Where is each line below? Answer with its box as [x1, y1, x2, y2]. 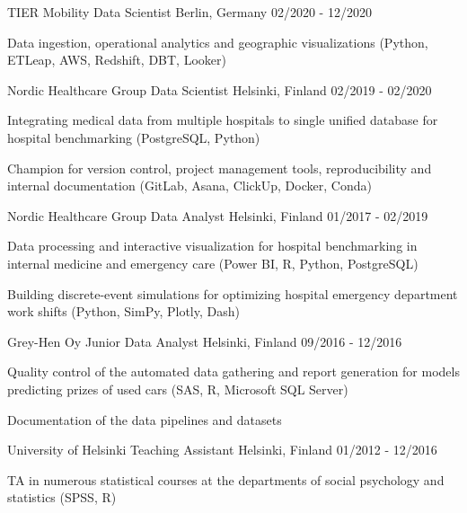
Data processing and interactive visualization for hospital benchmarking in [7, 236, 418, 255]
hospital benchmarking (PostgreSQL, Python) [7, 128, 260, 146]
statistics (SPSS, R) [7, 488, 117, 507]
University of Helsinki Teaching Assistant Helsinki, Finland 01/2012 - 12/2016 [7, 440, 437, 459]
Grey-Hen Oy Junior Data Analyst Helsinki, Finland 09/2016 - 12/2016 [7, 332, 402, 350]
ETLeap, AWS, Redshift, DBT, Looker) [7, 50, 226, 69]
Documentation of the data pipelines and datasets [7, 410, 282, 429]
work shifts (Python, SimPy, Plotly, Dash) [7, 302, 240, 321]
